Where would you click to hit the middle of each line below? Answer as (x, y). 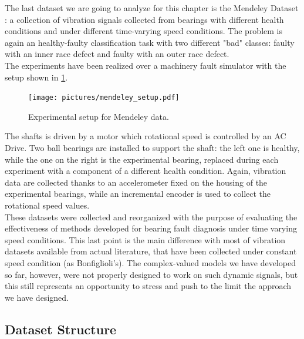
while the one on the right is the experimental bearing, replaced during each (142, 159)
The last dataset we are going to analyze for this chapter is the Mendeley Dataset (152, 8)
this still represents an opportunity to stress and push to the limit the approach (148, 286)
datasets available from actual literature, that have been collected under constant (151, 251)
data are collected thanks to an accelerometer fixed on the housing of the (136, 182)
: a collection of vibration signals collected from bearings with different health (144, 19)
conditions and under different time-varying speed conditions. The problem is (143, 31)
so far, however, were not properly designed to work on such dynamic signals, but (151, 274)
